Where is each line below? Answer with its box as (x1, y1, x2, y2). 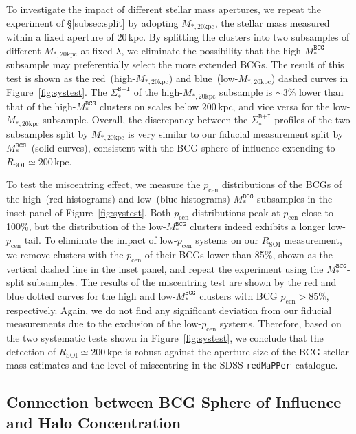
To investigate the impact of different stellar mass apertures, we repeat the (6, 2, 321, 16)
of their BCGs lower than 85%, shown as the (144, 247, 333, 261)
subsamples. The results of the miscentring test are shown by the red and (27, 275, 337, 289)
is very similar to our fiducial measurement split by (128, 126, 344, 141)
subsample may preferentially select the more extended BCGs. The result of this (6, 57, 344, 72)
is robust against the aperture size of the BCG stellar (124, 344, 350, 358)
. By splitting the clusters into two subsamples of (143, 30, 350, 44)
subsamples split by (6, 126, 89, 141)
